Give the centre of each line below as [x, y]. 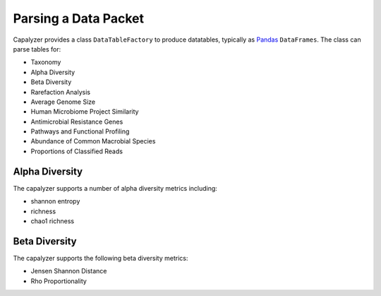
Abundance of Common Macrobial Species [93, 141]
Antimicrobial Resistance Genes [77, 122]
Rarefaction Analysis [61, 92]
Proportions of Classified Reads [77, 151]
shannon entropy [55, 201]
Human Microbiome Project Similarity [85, 112]
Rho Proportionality [59, 281]
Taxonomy [46, 62]
